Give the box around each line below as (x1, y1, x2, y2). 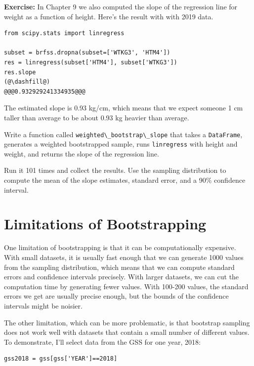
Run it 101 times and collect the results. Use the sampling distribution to (4, 165, 226, 175)
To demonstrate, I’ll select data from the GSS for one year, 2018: (4, 336, 201, 347)
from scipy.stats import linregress (4, 30, 125, 37)
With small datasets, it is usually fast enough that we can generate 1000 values (4, 252, 244, 262)
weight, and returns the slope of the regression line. (4, 148, 159, 158)
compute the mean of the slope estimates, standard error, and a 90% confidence (4, 175, 246, 185)
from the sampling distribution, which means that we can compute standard (4, 261, 235, 272)
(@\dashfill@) (4, 78, 50, 86)
